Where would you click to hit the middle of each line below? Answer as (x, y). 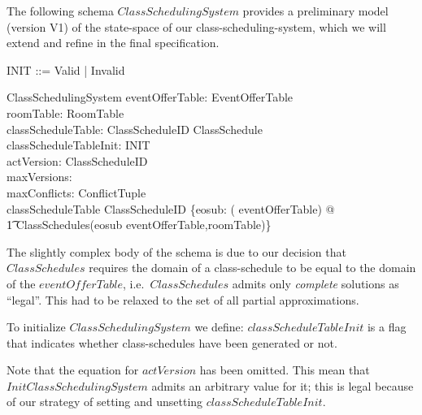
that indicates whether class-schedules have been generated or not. (172, 342)
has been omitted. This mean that (285, 370)
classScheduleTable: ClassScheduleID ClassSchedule (135, 129)
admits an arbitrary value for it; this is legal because (283, 385)
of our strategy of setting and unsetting (105, 402)
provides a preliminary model (315, 11)
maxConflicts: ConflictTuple (76, 192)
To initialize (36, 327)
